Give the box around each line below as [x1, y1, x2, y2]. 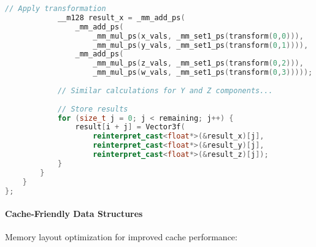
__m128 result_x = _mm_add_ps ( [57, 13, 185, 22]
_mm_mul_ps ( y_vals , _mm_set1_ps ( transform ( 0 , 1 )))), [93, 40, 309, 50]
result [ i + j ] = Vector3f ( [75, 123, 185, 132]
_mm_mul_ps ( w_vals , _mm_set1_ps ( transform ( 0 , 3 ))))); [93, 68, 313, 77]
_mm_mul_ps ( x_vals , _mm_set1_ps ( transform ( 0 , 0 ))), [93, 31, 304, 40]
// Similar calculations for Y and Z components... [57, 86, 273, 95]
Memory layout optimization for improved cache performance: [5, 230, 237, 243]
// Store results [57, 104, 128, 113]
